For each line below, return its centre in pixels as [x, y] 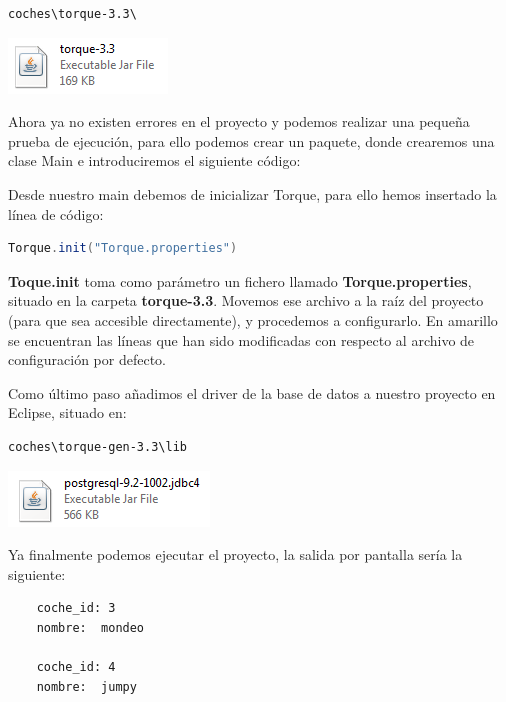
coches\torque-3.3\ [72, 14]
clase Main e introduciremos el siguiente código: [154, 160]
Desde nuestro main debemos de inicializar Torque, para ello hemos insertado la [252, 193]
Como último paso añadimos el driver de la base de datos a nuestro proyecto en [252, 392]
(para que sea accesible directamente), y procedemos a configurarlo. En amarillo [253, 319]
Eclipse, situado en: [67, 412]
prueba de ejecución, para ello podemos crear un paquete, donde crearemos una [251, 140]
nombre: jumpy [86, 686]
